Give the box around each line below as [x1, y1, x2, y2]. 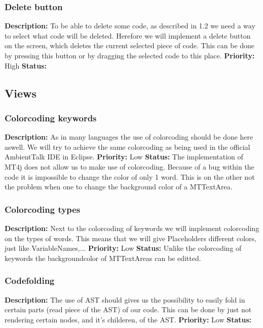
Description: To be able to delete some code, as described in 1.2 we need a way [5, 20, 255, 31]
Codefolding [5, 274, 55, 287]
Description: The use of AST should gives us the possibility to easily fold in [5, 294, 245, 305]
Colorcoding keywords [5, 111, 97, 124]
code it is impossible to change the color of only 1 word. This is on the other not [5, 171, 255, 182]
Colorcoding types [5, 203, 81, 215]
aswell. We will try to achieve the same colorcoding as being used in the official [5, 141, 250, 152]
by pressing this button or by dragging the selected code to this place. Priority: [5, 50, 255, 60]
